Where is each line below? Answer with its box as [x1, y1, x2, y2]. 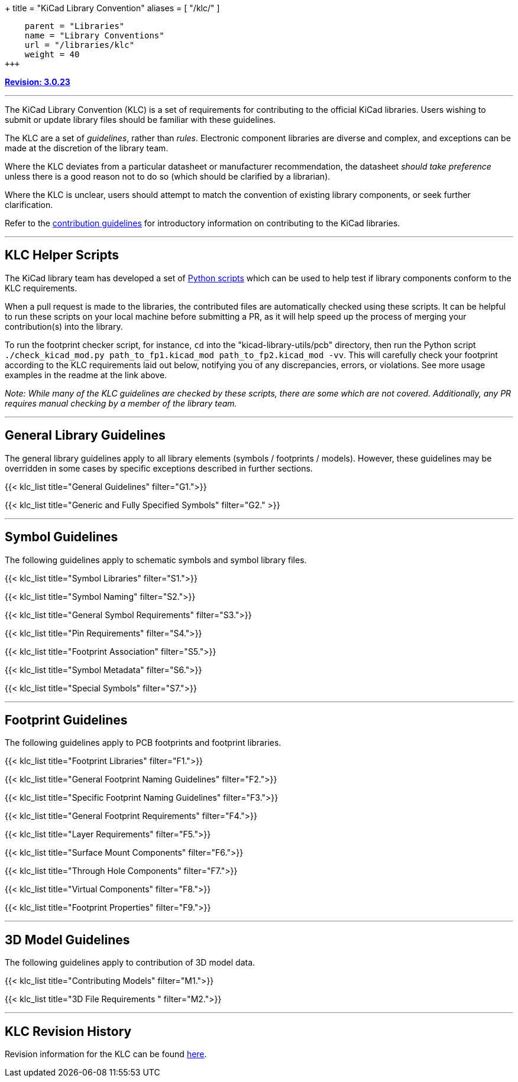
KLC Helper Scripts [5, 248, 119, 263]
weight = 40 [24, 50, 80, 59]
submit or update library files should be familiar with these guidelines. [5, 115, 276, 125]
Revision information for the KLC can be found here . [5, 1049, 207, 1060]
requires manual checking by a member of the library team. [5, 398, 237, 408]
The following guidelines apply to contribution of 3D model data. [5, 957, 255, 968]
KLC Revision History [5, 1023, 132, 1039]
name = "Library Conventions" [24, 31, 164, 40]
